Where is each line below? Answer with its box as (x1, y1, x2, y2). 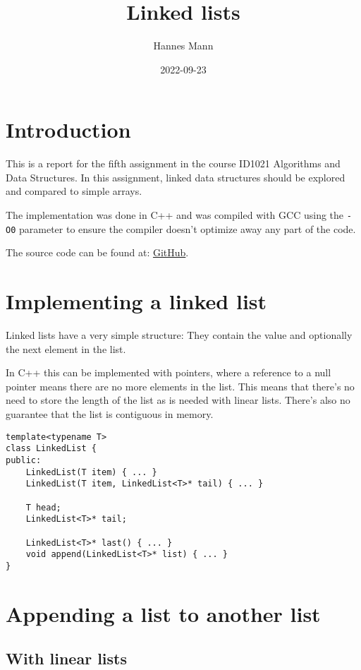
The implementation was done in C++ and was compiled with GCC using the (6, 208, 344, 222)
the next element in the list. (6, 341, 126, 356)
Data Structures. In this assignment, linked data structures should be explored (6, 169, 345, 184)
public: (6, 455, 42, 465)
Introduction (6, 115, 131, 144)
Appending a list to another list (6, 599, 321, 628)
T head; (25, 502, 61, 513)
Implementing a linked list (6, 287, 267, 316)
